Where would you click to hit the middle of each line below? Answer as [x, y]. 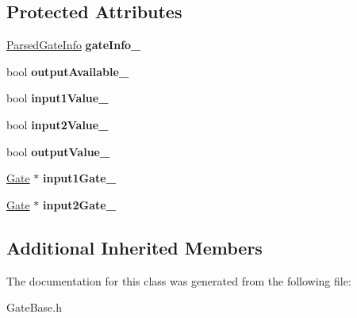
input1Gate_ [79, 178]
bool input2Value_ [58, 124]
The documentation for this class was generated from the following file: [179, 280]
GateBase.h [34, 307]
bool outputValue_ [58, 151]
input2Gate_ [79, 204]
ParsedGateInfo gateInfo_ [74, 45]
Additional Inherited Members [134, 247]
